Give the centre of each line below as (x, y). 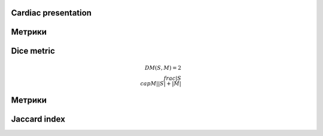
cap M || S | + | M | (161, 83)
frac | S (173, 78)
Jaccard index (38, 119)
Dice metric (33, 51)
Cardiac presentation (51, 13)
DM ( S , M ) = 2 (163, 68)
